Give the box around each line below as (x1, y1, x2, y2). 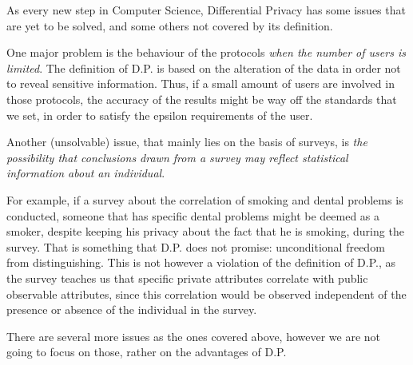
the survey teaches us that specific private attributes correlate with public (6, 269, 368, 286)
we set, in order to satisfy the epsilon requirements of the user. (6, 106, 313, 123)
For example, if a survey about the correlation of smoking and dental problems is (6, 191, 403, 208)
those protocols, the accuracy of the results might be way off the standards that (6, 90, 397, 107)
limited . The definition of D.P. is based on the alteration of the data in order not (6, 59, 401, 76)
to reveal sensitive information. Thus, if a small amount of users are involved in (6, 75, 395, 92)
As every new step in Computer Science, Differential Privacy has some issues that (6, 2, 406, 18)
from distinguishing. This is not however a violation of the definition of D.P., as (6, 254, 396, 271)
